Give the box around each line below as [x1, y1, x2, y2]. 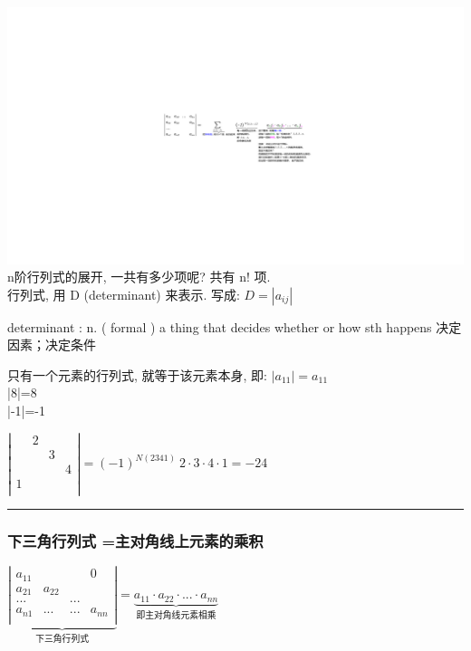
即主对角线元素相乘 [136, 611, 216, 621]
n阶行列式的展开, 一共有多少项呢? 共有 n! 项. [7, 267, 271, 286]
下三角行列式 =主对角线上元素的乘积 [7, 529, 264, 551]
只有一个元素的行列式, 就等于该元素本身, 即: [7, 365, 267, 384]
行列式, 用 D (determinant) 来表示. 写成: [7, 284, 240, 303]
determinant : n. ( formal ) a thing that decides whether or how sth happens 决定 [7, 317, 462, 336]
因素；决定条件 [7, 335, 96, 354]
